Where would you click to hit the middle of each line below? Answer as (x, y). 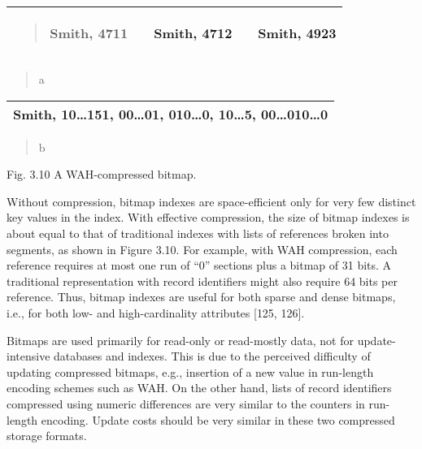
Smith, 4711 (89, 33)
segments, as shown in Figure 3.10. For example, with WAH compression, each (202, 249)
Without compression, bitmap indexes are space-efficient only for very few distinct (211, 201)
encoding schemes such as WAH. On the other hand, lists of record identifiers (199, 388)
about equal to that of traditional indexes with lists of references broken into (198, 233)
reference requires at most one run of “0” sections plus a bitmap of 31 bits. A (199, 265)
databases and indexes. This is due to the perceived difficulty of (212, 356)
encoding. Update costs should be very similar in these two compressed (218, 419)
